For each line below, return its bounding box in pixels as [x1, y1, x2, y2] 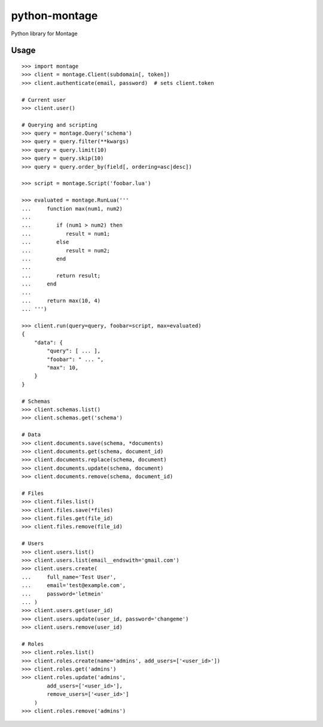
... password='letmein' [22, 590, 104, 597]
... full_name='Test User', [22, 573, 117, 580]
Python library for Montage [11, 30, 78, 37]
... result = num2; [22, 247, 111, 254]
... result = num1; [22, 230, 111, 237]
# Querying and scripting [22, 121, 98, 128]
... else [22, 239, 69, 245]
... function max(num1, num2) [22, 205, 123, 212]
